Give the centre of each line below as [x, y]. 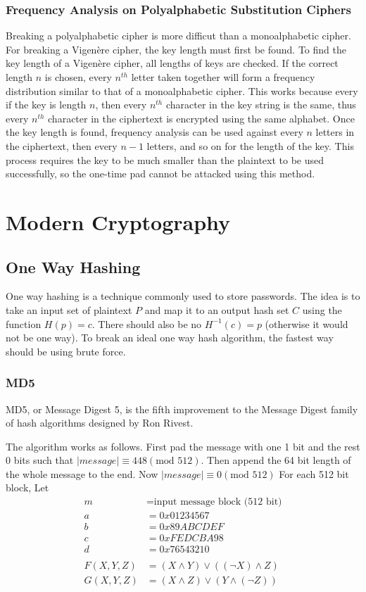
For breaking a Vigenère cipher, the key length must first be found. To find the [176, 49]
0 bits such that [40, 460]
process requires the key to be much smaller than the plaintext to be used [165, 159]
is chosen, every [78, 77]
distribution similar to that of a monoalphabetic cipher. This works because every [182, 90]
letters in [335, 132]
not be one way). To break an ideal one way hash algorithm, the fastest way [170, 338]
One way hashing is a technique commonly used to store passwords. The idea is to [183, 296]
